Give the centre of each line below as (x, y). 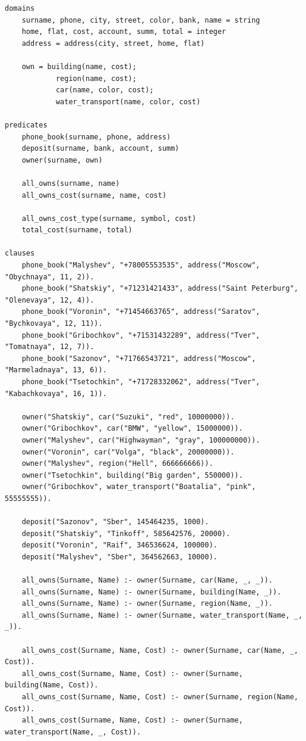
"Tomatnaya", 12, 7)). (50, 347)
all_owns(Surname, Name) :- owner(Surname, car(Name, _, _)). (147, 580)
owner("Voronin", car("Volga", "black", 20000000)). (128, 452)
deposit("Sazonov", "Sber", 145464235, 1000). (115, 522)
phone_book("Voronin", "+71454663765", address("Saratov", (141, 312)
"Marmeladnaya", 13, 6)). (56, 370)
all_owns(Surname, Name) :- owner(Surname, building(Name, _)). (152, 592)
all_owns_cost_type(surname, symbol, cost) (109, 218)
